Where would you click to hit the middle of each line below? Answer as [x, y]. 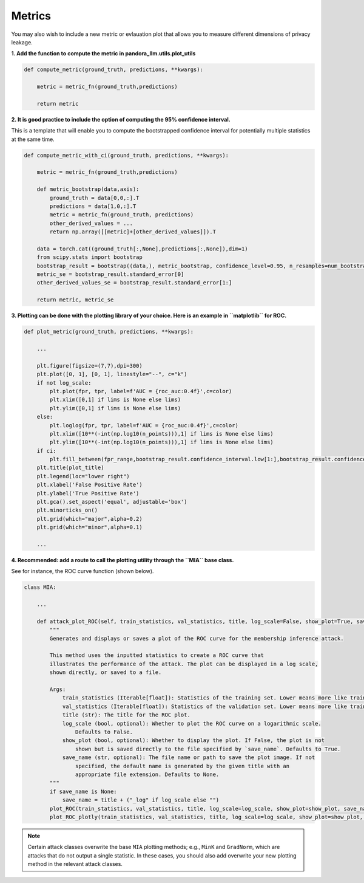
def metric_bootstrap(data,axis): [88, 189]
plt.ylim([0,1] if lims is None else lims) [115, 408]
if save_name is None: [83, 791]
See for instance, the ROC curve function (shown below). [83, 571]
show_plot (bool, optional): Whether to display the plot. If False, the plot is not [193, 740]
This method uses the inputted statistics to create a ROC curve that [157, 655]
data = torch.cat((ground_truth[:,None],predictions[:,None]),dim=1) [142, 249]
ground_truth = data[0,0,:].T [94, 198]
